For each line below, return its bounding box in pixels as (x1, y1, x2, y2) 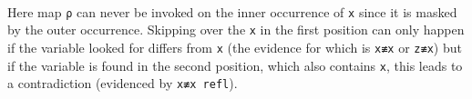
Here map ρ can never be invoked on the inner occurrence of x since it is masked (7, 2, 457, 21)
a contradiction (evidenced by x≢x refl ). (7, 74, 238, 93)
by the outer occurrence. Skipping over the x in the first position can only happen (7, 20, 465, 39)
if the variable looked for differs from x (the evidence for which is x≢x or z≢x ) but (7, 37, 462, 56)
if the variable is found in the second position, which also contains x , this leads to (7, 55, 463, 74)
